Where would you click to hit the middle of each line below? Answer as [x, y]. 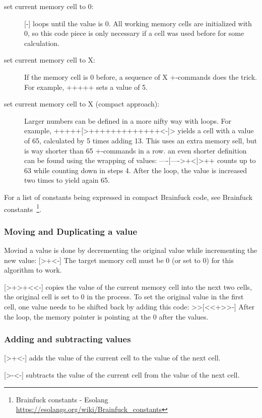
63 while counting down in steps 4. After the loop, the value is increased [136, 170]
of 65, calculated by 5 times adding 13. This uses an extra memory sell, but [141, 140]
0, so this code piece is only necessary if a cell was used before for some [134, 33]
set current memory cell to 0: [49, 6]
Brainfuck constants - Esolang [62, 399]
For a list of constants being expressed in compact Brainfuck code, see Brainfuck [128, 197]
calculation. [42, 43]
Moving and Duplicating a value [71, 231]
